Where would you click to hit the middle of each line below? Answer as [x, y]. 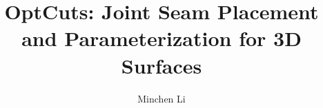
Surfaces [161, 65]
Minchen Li [161, 98]
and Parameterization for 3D [161, 38]
